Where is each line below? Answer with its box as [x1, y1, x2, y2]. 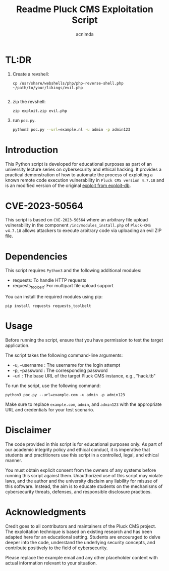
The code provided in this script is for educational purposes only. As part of [5, 441, 162, 447]
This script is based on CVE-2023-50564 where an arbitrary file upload [5, 217, 148, 223]
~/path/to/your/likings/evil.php [12, 85, 83, 90]
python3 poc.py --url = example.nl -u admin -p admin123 [12, 127, 131, 132]
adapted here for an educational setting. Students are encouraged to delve [5, 534, 160, 540]
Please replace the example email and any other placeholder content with [5, 554, 158, 560]
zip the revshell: [12, 98, 46, 104]
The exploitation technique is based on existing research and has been [5, 528, 152, 535]
